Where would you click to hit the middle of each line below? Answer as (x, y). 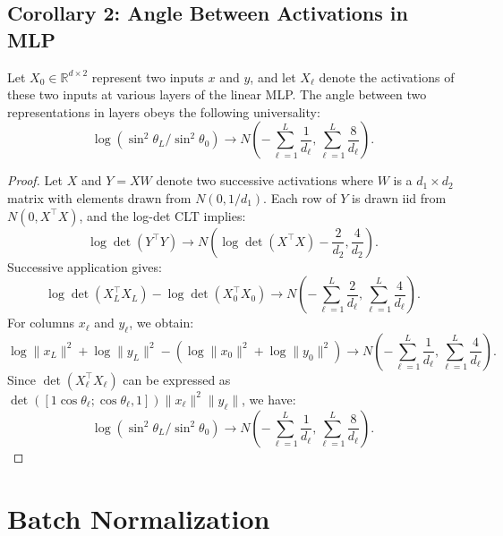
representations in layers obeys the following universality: (164, 111)
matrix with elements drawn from (99, 197)
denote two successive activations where (264, 180)
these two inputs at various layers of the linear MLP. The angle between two (217, 94)
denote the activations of (387, 77)
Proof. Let (35, 180)
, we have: (269, 399)
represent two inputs (148, 77)
